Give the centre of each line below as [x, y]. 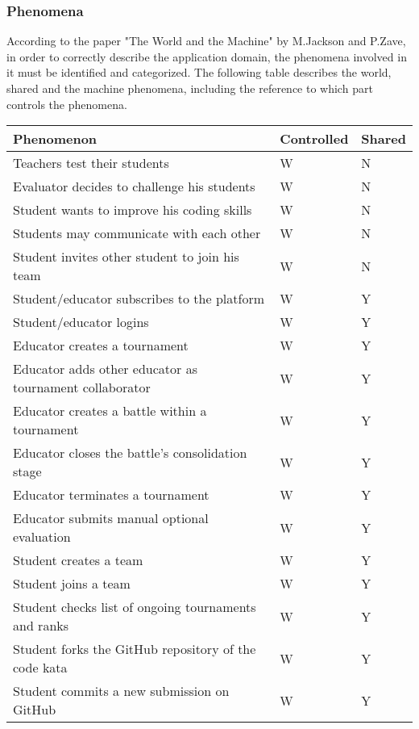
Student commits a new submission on [121, 691]
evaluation [42, 537]
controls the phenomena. [67, 104]
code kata [40, 668]
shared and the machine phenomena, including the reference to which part [190, 88]
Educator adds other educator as [105, 369]
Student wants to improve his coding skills [133, 210]
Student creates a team [78, 560]
